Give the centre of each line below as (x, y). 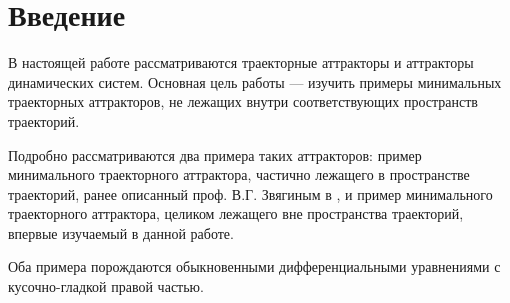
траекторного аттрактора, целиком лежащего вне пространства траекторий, (236, 213)
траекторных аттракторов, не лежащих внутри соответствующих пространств (243, 101)
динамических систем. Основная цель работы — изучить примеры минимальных (255, 81)
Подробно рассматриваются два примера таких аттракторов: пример (215, 154)
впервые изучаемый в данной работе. (121, 232)
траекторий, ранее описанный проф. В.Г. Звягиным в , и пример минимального (250, 193)
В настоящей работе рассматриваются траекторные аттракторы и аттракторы (241, 62)
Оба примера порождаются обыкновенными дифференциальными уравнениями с (254, 266)
